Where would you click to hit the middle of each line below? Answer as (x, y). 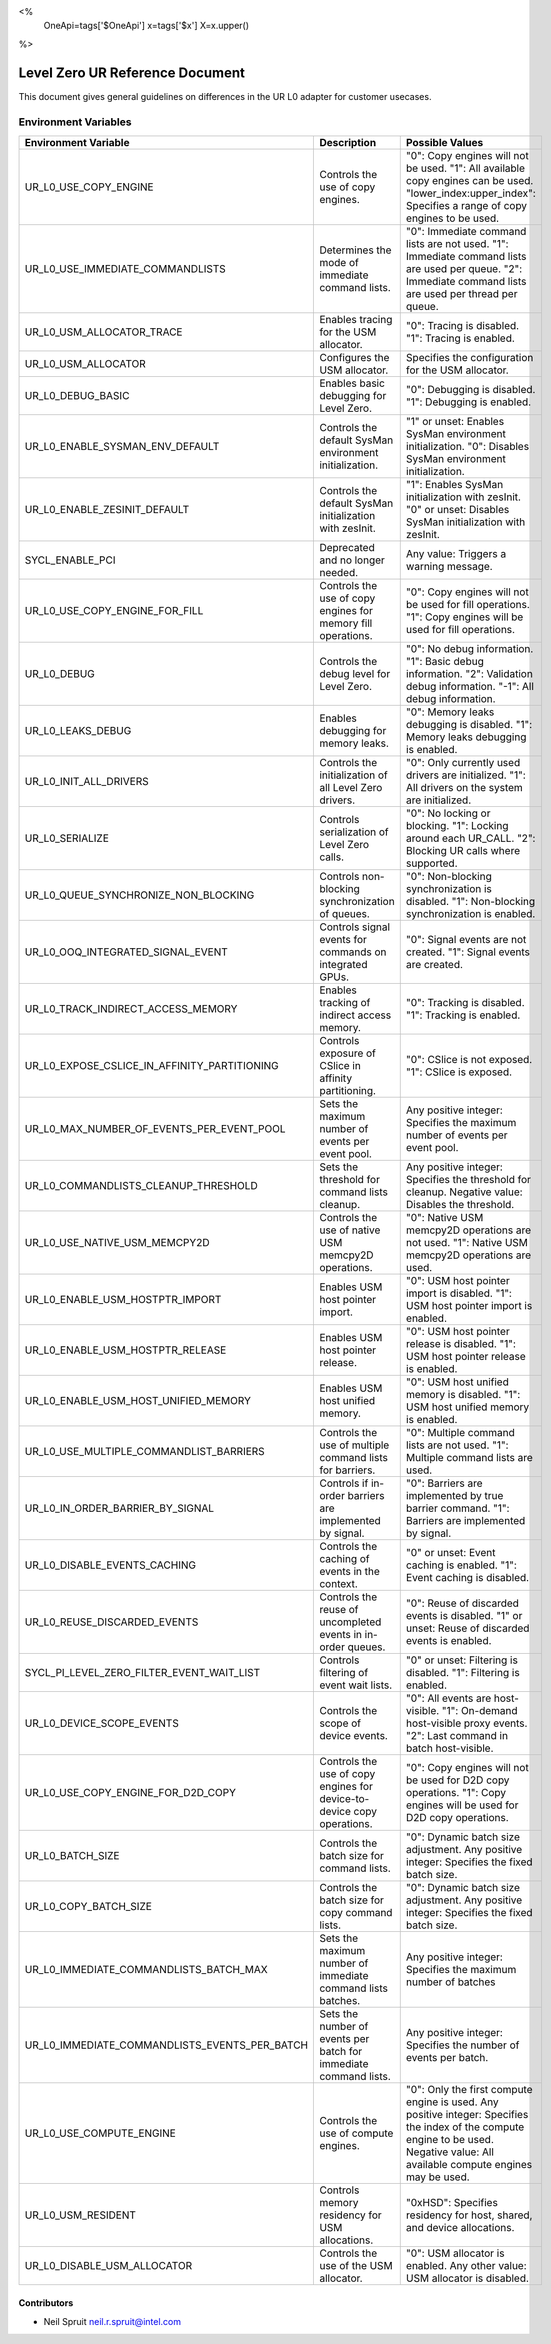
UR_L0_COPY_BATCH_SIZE (88, 1906)
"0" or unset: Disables (457, 509)
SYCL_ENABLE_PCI (70, 560)
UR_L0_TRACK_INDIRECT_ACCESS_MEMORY (131, 1008)
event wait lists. (356, 1685)
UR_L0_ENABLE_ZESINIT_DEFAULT (107, 509)
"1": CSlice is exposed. (459, 1072)
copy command (356, 1912)
